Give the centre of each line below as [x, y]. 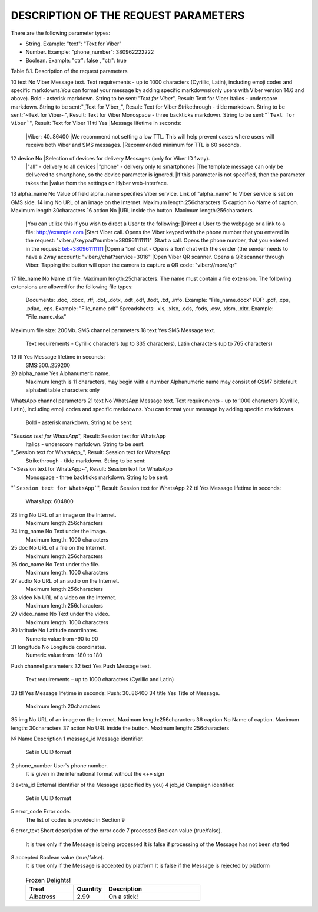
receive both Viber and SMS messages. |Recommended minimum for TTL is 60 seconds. [133, 145]
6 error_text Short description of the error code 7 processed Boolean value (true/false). [117, 831]
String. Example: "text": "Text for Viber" [74, 44]
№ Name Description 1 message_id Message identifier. [77, 739]
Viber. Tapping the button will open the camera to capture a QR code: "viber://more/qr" [131, 265]
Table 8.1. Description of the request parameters [69, 71]
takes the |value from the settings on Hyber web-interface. [97, 183]
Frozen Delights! [48, 880]
